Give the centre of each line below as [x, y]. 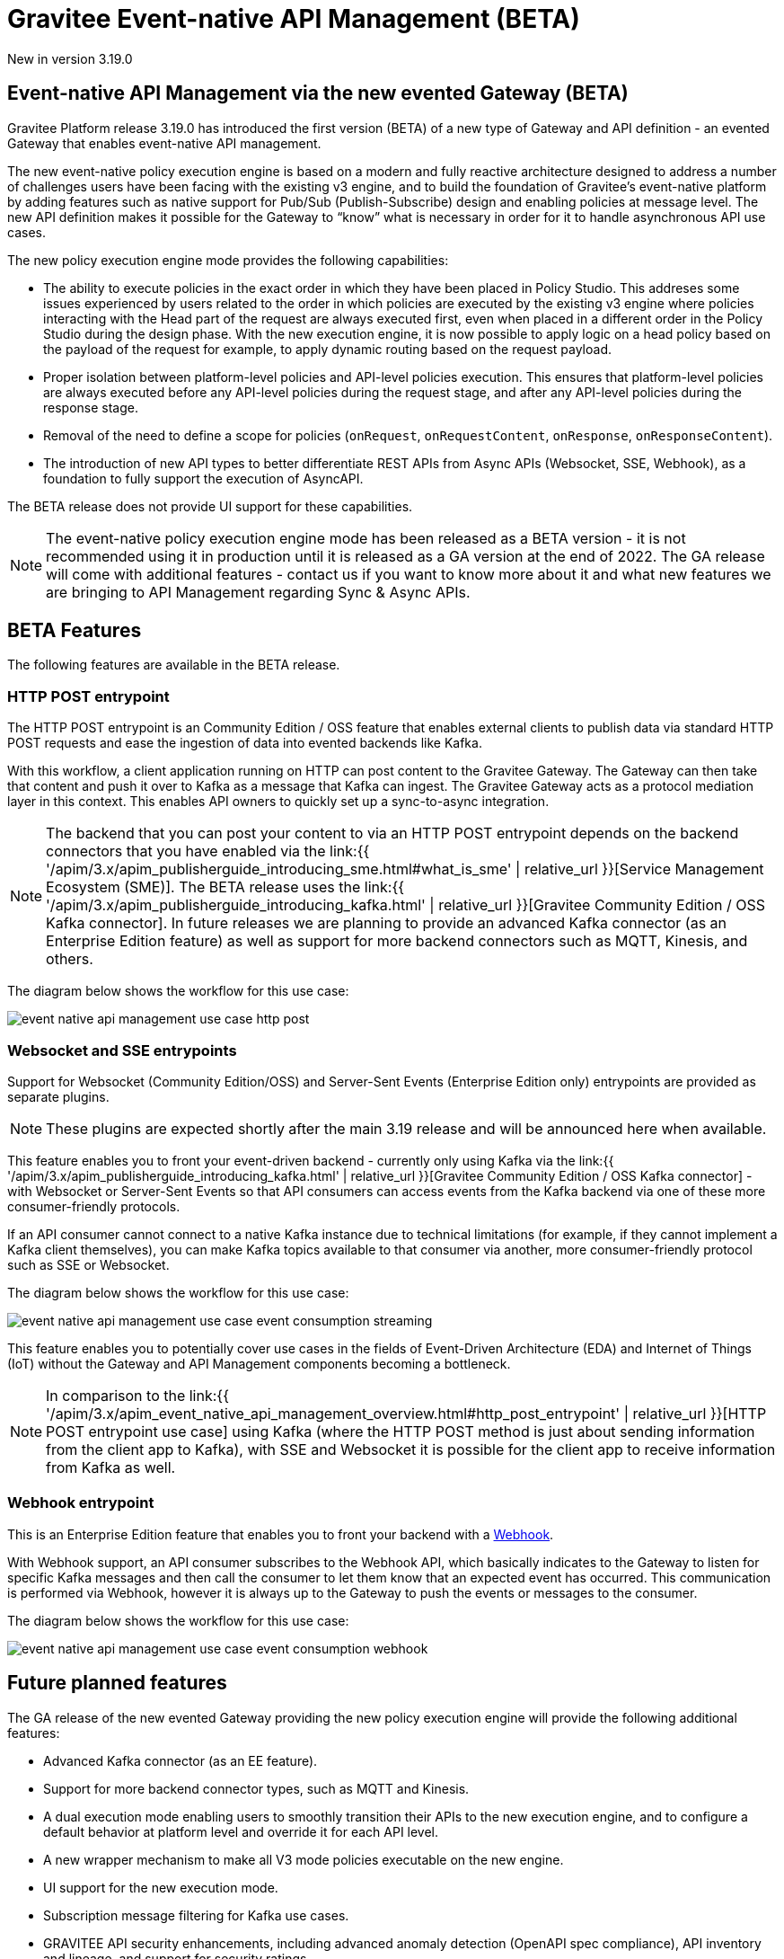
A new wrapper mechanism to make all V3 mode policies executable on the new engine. [304, 1859]
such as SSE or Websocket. [88, 1264]
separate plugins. [58, 1096]
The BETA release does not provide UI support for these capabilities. [210, 506]
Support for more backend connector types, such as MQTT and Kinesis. [256, 1788]
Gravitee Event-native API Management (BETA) [294, 19]
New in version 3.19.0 [70, 58]
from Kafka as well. [111, 1467]
